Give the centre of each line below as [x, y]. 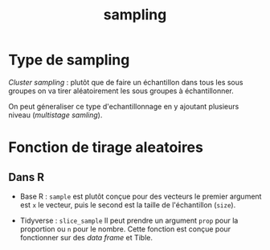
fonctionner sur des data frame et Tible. [86, 237]
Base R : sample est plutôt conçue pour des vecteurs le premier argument [141, 196]
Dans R [26, 177]
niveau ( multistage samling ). [55, 115]
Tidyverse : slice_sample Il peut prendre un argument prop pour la [129, 220]
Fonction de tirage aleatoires [106, 148]
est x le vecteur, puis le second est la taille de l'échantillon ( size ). [128, 205]
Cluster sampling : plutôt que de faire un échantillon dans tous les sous [126, 82]
